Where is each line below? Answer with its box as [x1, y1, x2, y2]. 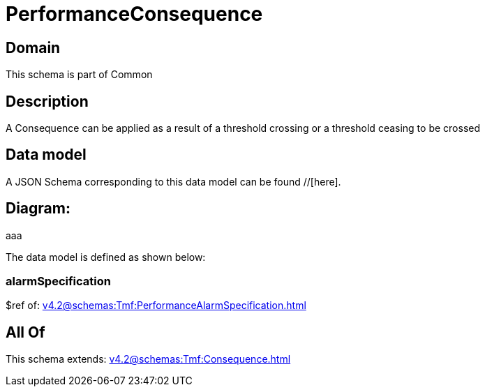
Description [6, 92, 89, 110]
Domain [6, 38, 61, 56]
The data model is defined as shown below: [6, 250, 206, 263]
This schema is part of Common [6, 68, 153, 81]
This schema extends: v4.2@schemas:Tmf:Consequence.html [6, 353, 291, 365]
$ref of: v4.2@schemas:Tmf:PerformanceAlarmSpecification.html [6, 299, 306, 312]
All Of [6, 323, 45, 341]
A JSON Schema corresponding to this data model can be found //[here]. [6, 175, 341, 188]
